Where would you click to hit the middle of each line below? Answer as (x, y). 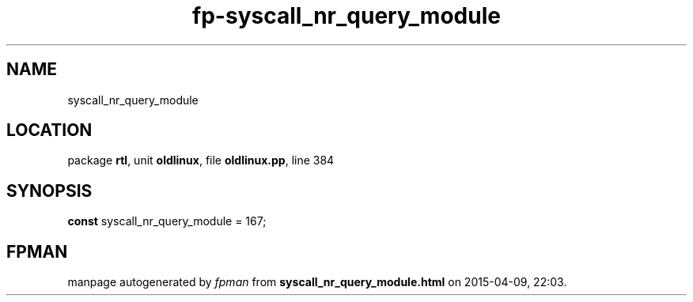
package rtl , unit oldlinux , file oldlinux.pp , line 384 (201, 160)
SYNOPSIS (49, 191)
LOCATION (49, 130)
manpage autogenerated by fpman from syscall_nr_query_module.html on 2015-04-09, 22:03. (317, 282)
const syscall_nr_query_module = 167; (167, 221)
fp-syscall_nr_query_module (346, 16)
